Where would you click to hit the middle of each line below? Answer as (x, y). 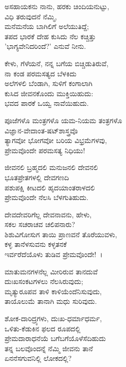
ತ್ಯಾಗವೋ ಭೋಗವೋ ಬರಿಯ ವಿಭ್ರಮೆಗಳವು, (56, 140)
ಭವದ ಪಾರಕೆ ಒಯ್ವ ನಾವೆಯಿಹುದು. (47, 103)
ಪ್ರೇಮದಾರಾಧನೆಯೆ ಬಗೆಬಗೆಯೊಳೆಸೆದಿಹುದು (55, 338)
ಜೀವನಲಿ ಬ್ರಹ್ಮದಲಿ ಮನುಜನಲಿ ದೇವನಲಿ (51, 167)
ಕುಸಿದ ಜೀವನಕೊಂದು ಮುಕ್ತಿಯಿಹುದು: (49, 93)
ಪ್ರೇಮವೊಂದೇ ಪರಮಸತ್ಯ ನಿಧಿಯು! (45, 150)
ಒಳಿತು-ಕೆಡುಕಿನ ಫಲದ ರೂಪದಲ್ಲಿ (43, 328)
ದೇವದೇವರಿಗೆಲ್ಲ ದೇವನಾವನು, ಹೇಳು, (48, 214)
